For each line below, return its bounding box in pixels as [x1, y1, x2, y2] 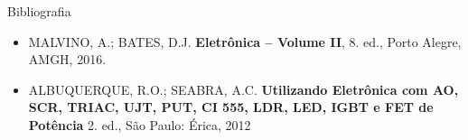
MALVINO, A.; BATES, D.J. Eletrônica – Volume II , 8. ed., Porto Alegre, [28, 32, 462, 51]
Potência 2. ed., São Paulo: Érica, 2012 [28, 115, 251, 134]
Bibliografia [7, 2, 71, 20]
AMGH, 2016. [28, 50, 107, 69]
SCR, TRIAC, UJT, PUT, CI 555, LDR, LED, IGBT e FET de [28, 98, 434, 117]
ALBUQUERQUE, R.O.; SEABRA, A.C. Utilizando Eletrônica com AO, [28, 79, 459, 98]
